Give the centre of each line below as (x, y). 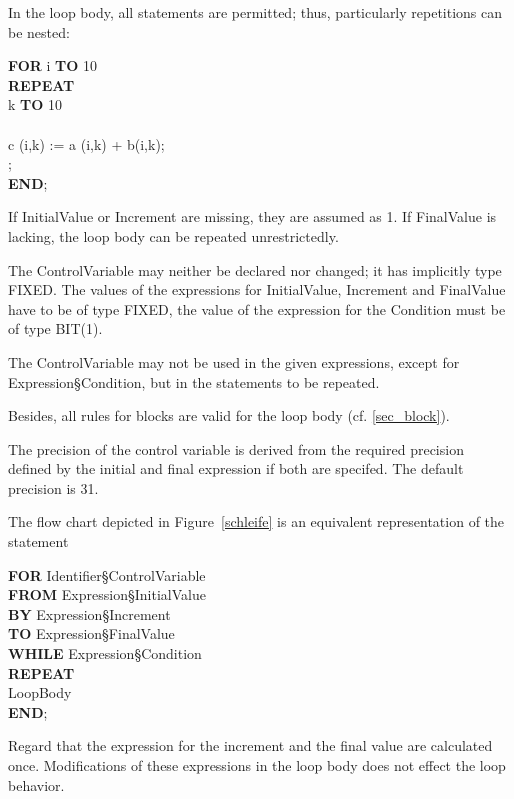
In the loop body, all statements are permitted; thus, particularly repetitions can (255, 12)
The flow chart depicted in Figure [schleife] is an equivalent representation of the (256, 521)
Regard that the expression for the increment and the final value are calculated (250, 745)
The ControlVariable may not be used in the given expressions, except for (234, 361)
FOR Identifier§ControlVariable (107, 574)
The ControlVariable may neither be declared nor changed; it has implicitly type (255, 269)
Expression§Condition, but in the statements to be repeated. (194, 381)
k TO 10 (35, 104)
